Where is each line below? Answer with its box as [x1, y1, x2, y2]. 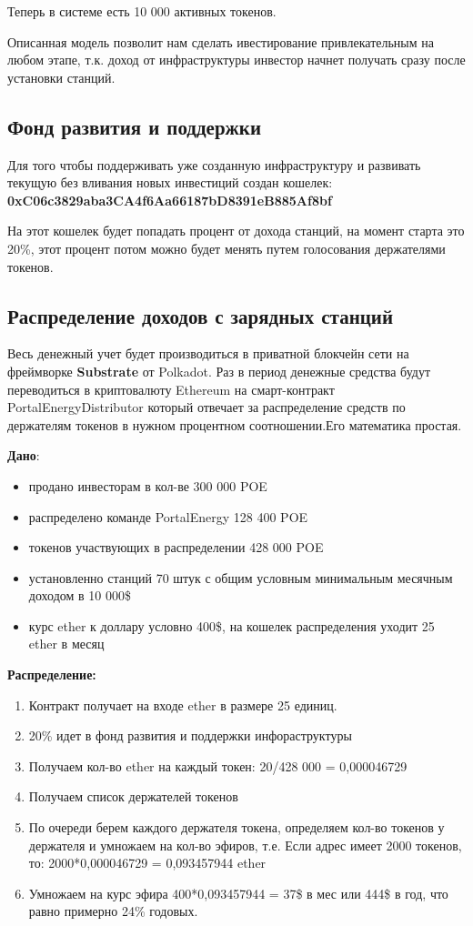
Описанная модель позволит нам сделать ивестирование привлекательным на [7, 32, 434, 51]
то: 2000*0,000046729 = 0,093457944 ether [28, 853, 267, 872]
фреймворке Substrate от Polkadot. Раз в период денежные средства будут [7, 361, 430, 380]
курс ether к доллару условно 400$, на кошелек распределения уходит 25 [28, 616, 435, 635]
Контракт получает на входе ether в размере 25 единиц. [28, 695, 337, 714]
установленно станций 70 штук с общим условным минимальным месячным [28, 568, 453, 587]
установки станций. [7, 67, 116, 86]
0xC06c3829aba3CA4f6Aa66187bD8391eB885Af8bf [7, 190, 332, 209]
